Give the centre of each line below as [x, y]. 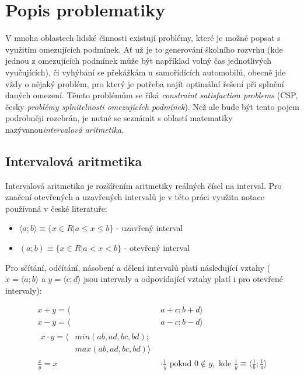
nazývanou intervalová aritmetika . [65, 129]
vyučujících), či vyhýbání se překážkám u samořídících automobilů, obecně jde [146, 72]
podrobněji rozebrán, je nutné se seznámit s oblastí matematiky [119, 118]
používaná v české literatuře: [56, 208]
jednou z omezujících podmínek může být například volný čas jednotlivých [138, 61]
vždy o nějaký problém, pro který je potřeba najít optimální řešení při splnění [145, 83]
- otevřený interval [157, 248]
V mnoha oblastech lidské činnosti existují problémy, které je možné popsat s [143, 38]
